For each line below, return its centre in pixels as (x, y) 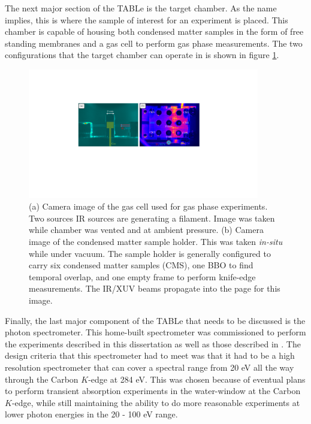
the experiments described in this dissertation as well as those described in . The (153, 343)
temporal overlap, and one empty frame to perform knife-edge (142, 276)
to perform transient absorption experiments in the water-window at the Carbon (153, 391)
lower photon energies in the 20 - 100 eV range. (91, 414)
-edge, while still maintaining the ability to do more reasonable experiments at (156, 402)
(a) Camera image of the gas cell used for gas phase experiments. (148, 206)
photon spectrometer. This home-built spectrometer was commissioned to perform (155, 332)
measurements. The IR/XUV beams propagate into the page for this (155, 288)
